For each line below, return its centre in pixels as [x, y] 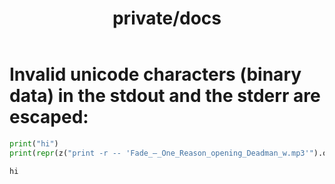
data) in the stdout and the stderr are [165, 96]
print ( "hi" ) [34, 143]
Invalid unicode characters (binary [155, 74]
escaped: [49, 117]
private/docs [167, 18]
